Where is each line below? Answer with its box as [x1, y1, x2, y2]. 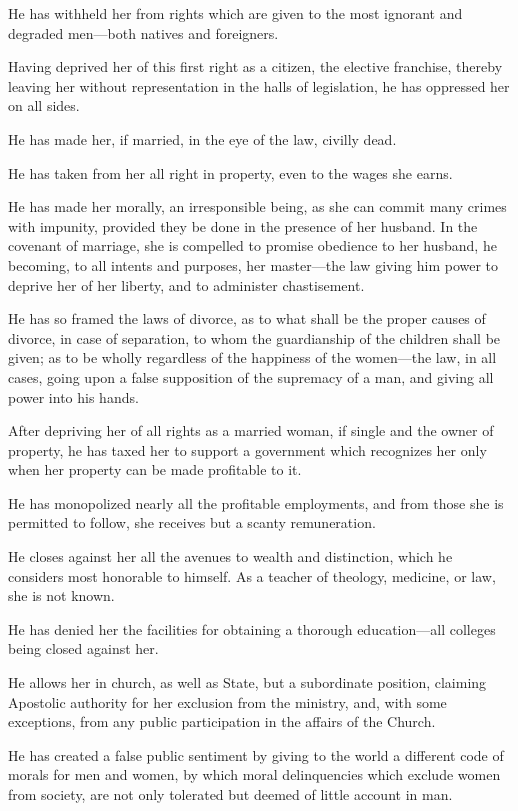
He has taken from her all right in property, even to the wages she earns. [8, 162, 453, 183]
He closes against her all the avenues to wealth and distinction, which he [8, 546, 453, 567]
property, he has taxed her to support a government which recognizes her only [8, 439, 487, 460]
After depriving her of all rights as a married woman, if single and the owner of [8, 420, 494, 441]
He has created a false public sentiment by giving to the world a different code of [8, 744, 504, 765]
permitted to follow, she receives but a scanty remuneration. [8, 512, 376, 533]
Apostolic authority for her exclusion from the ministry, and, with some [8, 691, 447, 712]
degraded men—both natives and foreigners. [8, 22, 279, 43]
